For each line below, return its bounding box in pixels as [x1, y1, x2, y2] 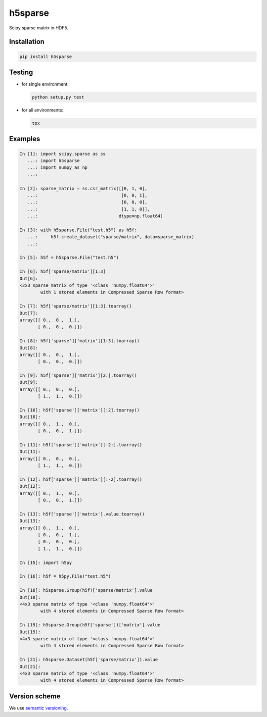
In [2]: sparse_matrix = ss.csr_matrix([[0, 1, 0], [19, 186, 148, 191]
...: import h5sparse [27, 157, 80, 163]
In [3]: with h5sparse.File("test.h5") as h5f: [19, 227, 137, 233]
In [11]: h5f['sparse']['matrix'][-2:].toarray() [19, 442, 142, 448]
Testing [9, 68, 33, 76]
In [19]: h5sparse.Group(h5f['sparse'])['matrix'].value [19, 622, 161, 628]
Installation [9, 38, 44, 46]
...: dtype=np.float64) [27, 213, 163, 219]
